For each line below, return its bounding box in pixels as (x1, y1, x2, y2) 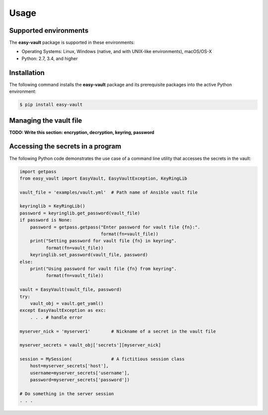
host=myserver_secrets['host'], (30, 363, 109, 369)
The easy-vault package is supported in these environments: (9, 40, 135, 46)
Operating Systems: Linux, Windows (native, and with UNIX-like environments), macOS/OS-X (21, 49, 212, 55)
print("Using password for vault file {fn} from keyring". (30, 266, 177, 272)
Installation (9, 69, 45, 77)
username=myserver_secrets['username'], (30, 370, 130, 376)
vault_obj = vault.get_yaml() (30, 300, 104, 306)
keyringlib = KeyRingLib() (19, 204, 85, 209)
